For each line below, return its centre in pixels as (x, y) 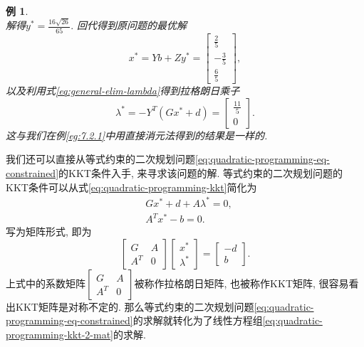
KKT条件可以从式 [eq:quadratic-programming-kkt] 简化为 (131, 187)
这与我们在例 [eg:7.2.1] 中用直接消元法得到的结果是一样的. (137, 135)
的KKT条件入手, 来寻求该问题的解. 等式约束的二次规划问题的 (201, 172)
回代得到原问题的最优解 (132, 25)
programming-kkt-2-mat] (59, 335)
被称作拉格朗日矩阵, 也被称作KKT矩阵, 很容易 (241, 283)
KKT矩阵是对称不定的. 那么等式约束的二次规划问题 (135, 306)
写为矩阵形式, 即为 (49, 231)
